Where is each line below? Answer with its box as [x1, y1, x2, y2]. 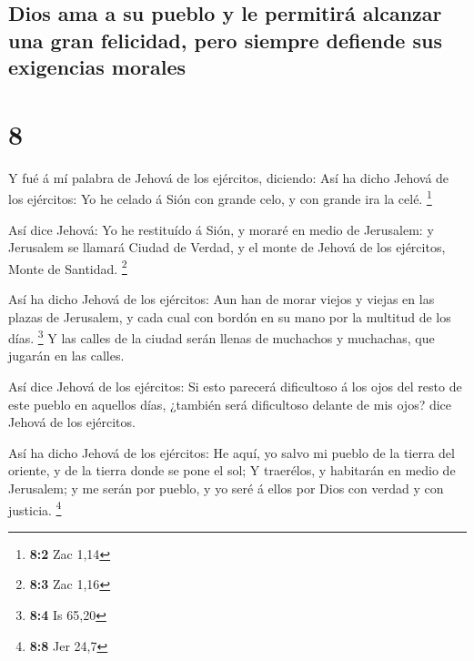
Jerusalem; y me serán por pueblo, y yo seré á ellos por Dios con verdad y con [8, 478, 444, 497]
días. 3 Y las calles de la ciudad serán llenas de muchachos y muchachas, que [8, 326, 435, 347]
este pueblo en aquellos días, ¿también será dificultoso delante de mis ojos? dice [8, 394, 452, 413]
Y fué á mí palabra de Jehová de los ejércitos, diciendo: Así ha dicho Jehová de [8, 168, 449, 187]
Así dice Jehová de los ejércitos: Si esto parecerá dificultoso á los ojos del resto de [8, 377, 462, 395]
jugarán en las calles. [8, 346, 125, 365]
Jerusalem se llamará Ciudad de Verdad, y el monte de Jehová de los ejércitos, [8, 238, 446, 257]
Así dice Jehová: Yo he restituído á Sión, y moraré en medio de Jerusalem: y [8, 219, 434, 239]
